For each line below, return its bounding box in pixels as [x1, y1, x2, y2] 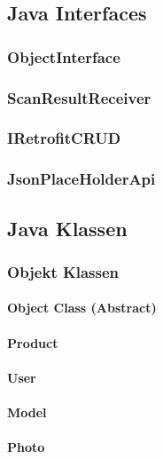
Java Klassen [7, 214, 128, 241]
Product [7, 333, 58, 352]
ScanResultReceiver [7, 86, 151, 108]
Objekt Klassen [7, 260, 120, 282]
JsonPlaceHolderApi [7, 168, 156, 190]
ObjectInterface [7, 45, 120, 67]
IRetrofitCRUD [7, 127, 121, 149]
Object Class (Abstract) [7, 298, 157, 317]
